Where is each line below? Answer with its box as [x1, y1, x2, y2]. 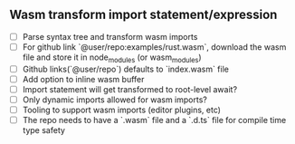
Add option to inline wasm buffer [22, 73, 145, 84]
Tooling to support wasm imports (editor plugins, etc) [22, 104, 222, 115]
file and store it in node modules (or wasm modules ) [22, 52, 202, 64]
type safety [22, 125, 66, 136]
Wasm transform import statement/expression [9, 7, 278, 23]
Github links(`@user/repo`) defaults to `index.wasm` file [22, 63, 229, 74]
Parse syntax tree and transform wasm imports [22, 31, 198, 42]
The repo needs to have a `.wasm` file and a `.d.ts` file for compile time [22, 115, 287, 126]
